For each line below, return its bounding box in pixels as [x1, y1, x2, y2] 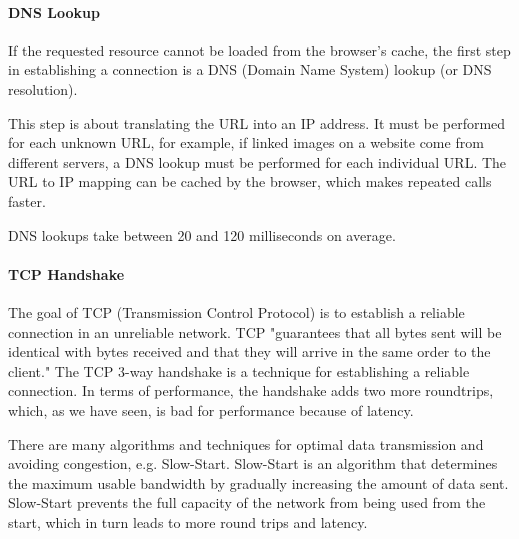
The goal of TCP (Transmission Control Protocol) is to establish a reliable [8, 301, 465, 322]
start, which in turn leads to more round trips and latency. [8, 511, 368, 532]
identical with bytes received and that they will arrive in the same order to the [8, 341, 491, 362]
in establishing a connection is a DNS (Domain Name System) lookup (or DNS [8, 59, 492, 80]
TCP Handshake [8, 263, 125, 284]
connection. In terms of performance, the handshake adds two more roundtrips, [8, 380, 494, 401]
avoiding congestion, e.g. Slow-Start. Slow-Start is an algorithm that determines [8, 453, 498, 474]
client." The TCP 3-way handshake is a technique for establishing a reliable [8, 360, 470, 381]
